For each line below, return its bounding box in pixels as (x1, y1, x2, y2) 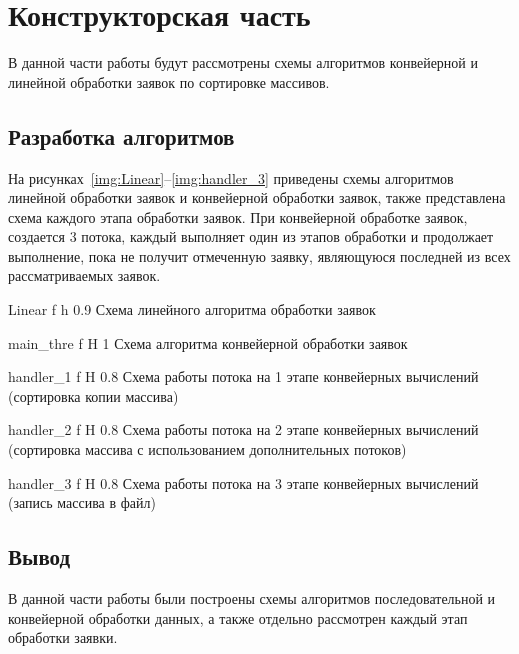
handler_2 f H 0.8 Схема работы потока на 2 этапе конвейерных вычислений (8, 419, 479, 440)
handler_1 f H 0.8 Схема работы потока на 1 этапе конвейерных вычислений (8, 366, 479, 387)
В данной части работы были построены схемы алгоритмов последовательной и (8, 588, 496, 609)
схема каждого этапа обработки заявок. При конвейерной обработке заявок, (8, 206, 468, 227)
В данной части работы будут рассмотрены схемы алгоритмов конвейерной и (8, 52, 478, 73)
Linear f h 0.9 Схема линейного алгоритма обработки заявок (8, 299, 376, 320)
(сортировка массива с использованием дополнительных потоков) (8, 439, 407, 460)
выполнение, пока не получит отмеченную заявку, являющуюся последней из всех (8, 245, 511, 266)
